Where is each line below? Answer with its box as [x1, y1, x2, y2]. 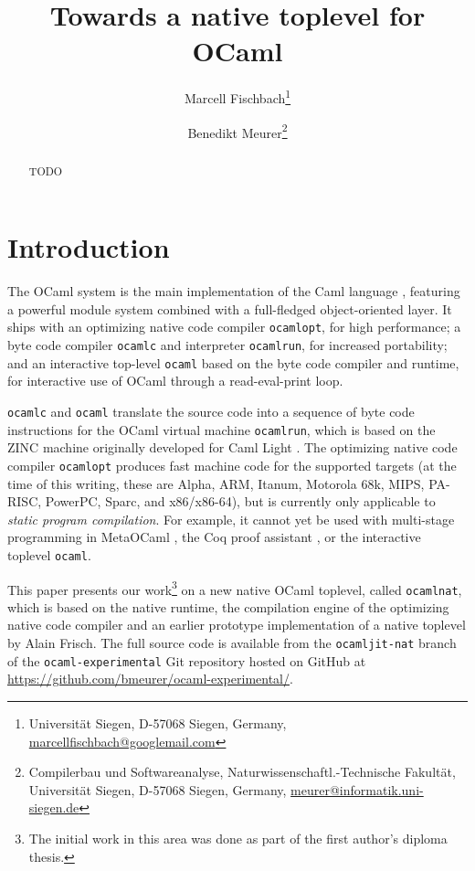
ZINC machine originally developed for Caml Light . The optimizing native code [7, 438, 458, 457]
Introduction [7, 228, 170, 266]
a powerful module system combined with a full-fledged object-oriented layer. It [7, 299, 452, 318]
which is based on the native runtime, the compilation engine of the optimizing [7, 597, 449, 616]
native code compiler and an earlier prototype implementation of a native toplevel [7, 615, 466, 634]
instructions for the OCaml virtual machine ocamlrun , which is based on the [7, 420, 436, 439]
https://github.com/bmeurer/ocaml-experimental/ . [7, 669, 293, 688]
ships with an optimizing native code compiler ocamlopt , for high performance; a [7, 317, 461, 336]
